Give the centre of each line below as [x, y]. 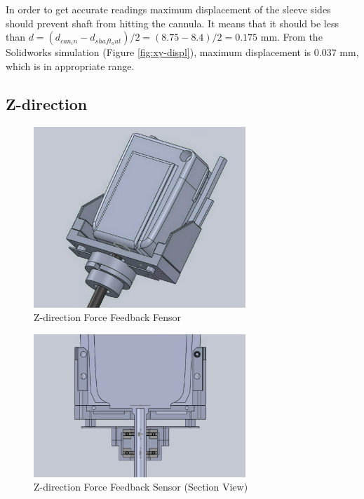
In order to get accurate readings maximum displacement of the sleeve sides [168, 9]
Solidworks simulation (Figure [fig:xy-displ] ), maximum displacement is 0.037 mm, [182, 52]
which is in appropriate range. [70, 66]
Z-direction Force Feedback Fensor [107, 317]
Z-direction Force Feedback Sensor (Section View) [141, 487]
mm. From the [291, 37]
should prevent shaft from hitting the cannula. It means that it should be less [173, 23]
